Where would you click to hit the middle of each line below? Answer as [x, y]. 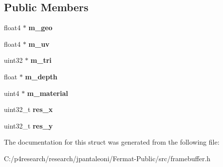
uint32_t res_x [28, 109]
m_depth [41, 76]
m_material [47, 93]
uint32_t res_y [28, 125]
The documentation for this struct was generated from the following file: [112, 142]
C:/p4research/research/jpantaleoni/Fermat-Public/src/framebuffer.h [107, 158]
